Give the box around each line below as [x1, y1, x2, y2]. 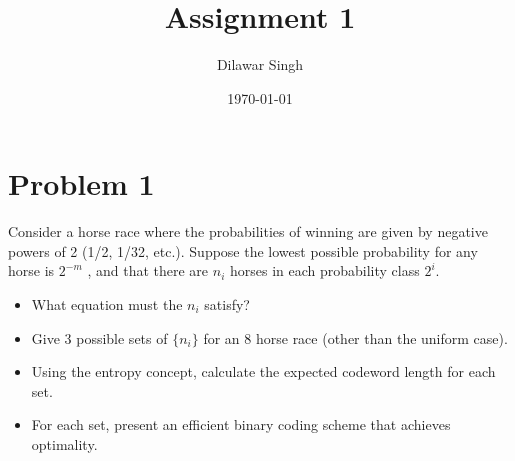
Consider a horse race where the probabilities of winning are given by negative [8, 221, 488, 242]
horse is [8, 260, 55, 281]
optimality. [31, 434, 98, 454]
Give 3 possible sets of [31, 327, 168, 348]
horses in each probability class [229, 260, 420, 281]
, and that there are [87, 260, 209, 281]
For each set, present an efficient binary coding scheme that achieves [31, 414, 451, 435]
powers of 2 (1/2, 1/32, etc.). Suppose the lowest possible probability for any [8, 240, 478, 261]
